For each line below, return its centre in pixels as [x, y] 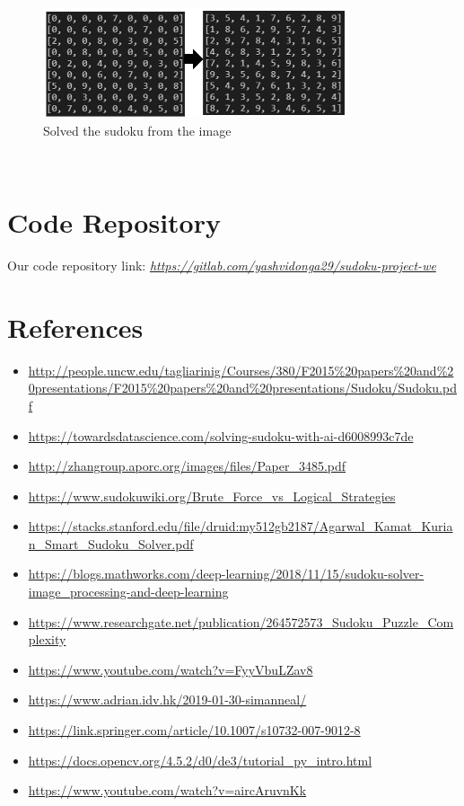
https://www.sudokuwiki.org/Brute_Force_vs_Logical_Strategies [212, 496]
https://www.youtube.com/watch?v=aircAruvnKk [167, 790]
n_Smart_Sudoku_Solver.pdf [111, 543]
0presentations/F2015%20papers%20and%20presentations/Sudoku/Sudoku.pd [242, 388]
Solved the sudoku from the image [137, 130]
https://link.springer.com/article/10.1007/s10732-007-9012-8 [194, 730]
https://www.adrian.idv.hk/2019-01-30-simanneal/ [167, 700]
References [75, 327]
